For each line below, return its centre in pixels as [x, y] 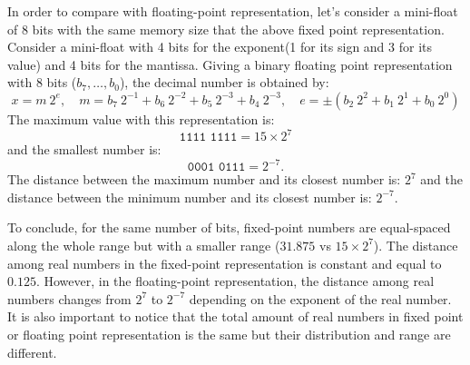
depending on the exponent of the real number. [320, 298]
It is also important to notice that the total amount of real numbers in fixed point [235, 316]
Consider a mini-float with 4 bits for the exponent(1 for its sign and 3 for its [220, 47]
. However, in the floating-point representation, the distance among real [235, 281]
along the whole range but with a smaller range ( [144, 245]
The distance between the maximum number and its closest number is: [204, 179]
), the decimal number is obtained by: [224, 82]
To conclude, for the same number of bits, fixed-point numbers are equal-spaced [229, 227]
